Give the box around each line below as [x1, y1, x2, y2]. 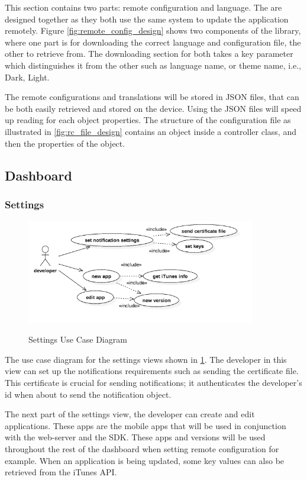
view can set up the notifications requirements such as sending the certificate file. [5, 365, 299, 377]
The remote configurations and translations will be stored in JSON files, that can [5, 91, 299, 103]
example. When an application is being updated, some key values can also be [5, 454, 285, 466]
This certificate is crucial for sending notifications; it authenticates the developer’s [5, 376, 302, 388]
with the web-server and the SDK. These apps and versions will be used [5, 431, 266, 443]
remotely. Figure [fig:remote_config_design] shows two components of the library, [5, 24, 301, 37]
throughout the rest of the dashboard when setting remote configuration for [5, 442, 279, 455]
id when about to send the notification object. [5, 388, 172, 400]
